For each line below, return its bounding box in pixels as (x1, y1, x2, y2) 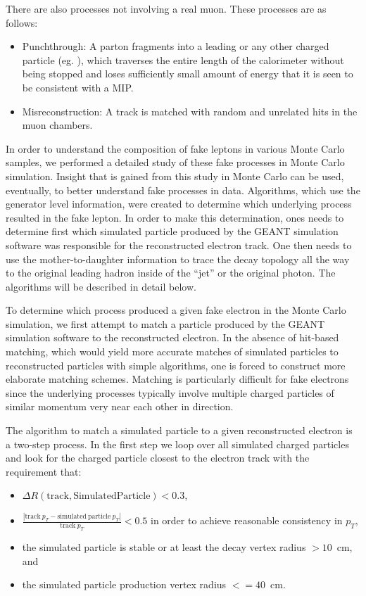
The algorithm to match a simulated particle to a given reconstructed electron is (6, 423, 353, 438)
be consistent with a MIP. (22, 80, 134, 94)
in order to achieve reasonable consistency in (151, 513, 343, 528)
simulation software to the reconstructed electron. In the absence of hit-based (6, 330, 339, 345)
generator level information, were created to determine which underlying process (6, 196, 352, 211)
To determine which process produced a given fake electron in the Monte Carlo (6, 303, 346, 317)
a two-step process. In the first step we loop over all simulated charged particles (6, 436, 349, 451)
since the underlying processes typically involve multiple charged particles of (6, 385, 334, 400)
